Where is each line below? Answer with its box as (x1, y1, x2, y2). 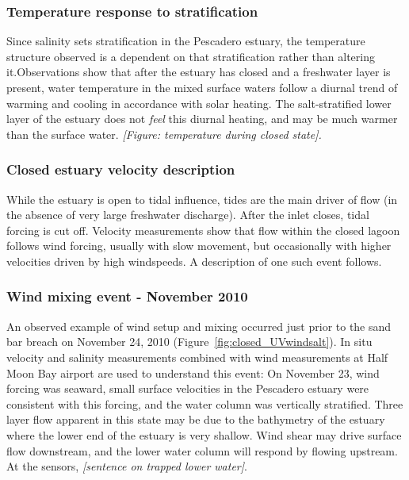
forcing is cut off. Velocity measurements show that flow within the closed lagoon (6, 221, 400, 238)
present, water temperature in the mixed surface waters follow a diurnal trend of (6, 79, 398, 95)
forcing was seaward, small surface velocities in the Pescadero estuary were (6, 380, 369, 397)
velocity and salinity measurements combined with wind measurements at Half (6, 348, 388, 365)
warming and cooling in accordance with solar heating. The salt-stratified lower (6, 94, 392, 111)
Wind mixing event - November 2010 (6, 286, 248, 306)
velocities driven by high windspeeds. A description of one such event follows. (6, 252, 382, 269)
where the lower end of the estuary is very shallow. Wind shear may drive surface (6, 426, 402, 443)
